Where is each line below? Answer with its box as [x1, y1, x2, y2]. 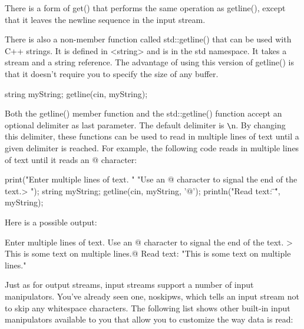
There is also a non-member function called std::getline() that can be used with [5, 33, 292, 45]
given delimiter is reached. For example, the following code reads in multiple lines [5, 142, 299, 154]
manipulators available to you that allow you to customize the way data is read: [5, 313, 293, 325]
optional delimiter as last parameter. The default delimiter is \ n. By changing [5, 118, 286, 131]
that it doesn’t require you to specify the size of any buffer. [5, 67, 219, 79]
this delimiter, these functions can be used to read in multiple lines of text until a [5, 130, 299, 142]
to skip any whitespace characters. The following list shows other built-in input [5, 301, 290, 314]
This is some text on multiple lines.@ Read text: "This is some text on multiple [5, 247, 291, 260]
